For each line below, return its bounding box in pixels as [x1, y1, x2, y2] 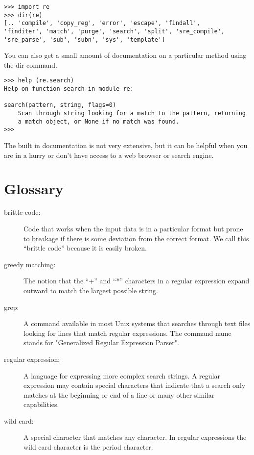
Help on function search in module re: [4, 85, 134, 93]
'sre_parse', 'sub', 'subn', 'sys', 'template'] [4, 36, 165, 43]
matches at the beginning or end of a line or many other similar [23, 389, 215, 400]
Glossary [4, 178, 64, 199]
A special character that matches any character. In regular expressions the [23, 432, 247, 442]
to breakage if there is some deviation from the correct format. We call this [23, 233, 249, 243]
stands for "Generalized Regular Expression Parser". [23, 337, 179, 348]
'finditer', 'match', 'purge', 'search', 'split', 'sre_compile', [4, 27, 225, 35]
